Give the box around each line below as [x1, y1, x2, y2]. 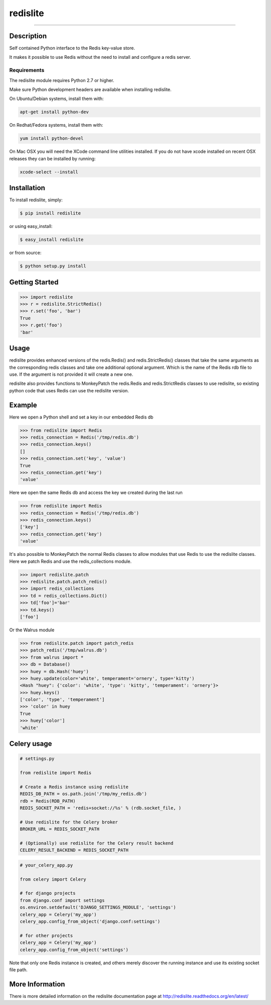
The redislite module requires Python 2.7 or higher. [9, 77, 114, 83]
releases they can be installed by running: [9, 155, 96, 161]
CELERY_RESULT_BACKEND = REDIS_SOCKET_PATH [20, 848, 129, 853]
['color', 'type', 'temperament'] [20, 697, 105, 703]
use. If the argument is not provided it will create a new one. [9, 371, 133, 377]
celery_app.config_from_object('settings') [20, 947, 129, 953]
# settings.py [20, 756, 55, 762]
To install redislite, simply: [9, 197, 63, 203]
